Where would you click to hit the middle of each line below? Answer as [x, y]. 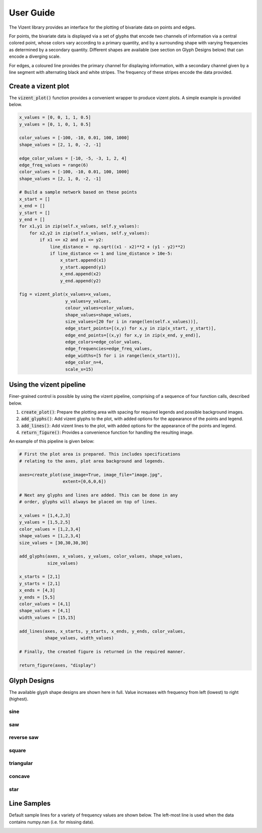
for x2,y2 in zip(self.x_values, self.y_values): [90, 233]
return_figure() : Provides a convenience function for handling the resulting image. [107, 432]
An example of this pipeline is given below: [52, 441]
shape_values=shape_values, [98, 315]
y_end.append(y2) [81, 281]
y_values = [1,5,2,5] [45, 522]
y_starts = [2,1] [40, 583]
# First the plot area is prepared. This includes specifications [100, 454]
